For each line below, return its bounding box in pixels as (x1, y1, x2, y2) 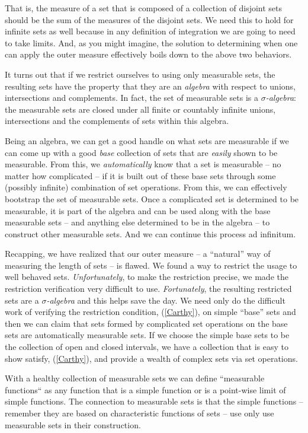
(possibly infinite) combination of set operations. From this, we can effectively (5, 181, 287, 193)
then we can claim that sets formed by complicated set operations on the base (5, 317, 288, 329)
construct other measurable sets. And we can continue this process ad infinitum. (5, 227, 296, 240)
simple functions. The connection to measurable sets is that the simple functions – (5, 395, 303, 407)
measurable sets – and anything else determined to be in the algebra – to (5, 216, 270, 228)
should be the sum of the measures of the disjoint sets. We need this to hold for (5, 13, 294, 26)
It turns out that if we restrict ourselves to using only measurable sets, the (5, 68, 275, 80)
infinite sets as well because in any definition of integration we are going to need (5, 25, 296, 37)
